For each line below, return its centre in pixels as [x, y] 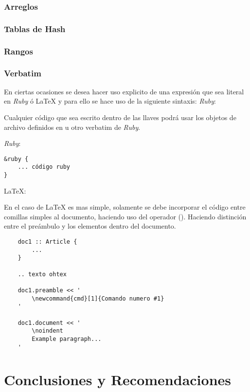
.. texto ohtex [42, 274]
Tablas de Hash [35, 28]
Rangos [18, 51]
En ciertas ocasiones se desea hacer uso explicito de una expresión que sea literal [124, 91]
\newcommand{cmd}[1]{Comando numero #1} [98, 298]
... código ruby [44, 167]
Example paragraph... [67, 339]
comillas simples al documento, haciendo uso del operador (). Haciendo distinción [125, 216]
